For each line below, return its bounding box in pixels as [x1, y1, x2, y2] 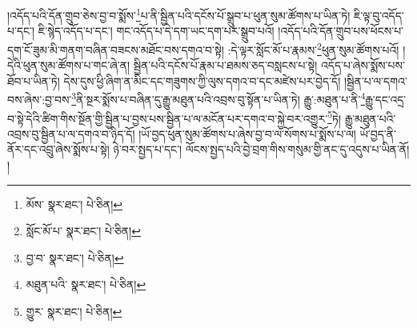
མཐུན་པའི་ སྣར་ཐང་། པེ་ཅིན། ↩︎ [26, 276, 146, 293]
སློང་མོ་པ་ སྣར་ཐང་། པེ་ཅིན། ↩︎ [26, 222, 141, 239]
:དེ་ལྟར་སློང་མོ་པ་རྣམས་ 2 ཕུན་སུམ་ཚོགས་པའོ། [227, 38, 399, 58]
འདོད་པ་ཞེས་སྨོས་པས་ [320, 57, 405, 74]
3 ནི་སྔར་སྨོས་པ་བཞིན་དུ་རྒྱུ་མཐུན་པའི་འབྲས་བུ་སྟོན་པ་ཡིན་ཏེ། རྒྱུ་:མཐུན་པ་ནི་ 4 [71, 89, 366, 107]
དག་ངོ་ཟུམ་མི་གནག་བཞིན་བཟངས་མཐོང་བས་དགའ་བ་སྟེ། [7, 41, 224, 58]
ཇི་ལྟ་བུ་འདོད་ [353, 6, 404, 23]
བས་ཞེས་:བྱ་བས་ [7, 90, 72, 107]
